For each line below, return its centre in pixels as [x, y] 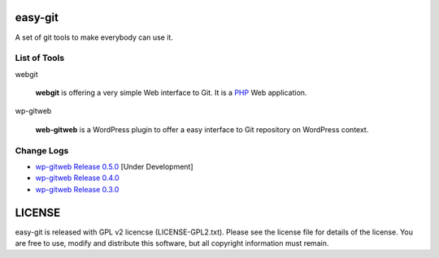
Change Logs [42, 150]
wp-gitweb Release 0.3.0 [77, 189]
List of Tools [40, 58]
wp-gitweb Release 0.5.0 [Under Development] [115, 166]
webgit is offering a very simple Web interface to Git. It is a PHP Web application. [171, 92]
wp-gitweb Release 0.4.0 [77, 178]
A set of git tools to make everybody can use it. [94, 37]
